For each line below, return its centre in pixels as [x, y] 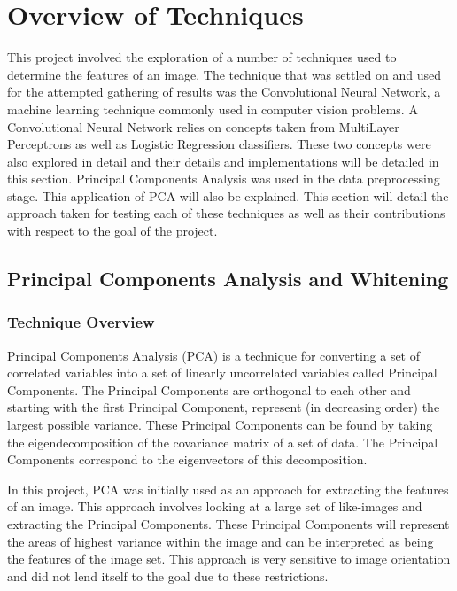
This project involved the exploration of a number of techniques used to [202, 57]
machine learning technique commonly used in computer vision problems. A [213, 109]
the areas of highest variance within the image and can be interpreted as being [221, 541]
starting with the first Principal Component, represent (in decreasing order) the [224, 407]
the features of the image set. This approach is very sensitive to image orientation [229, 559]
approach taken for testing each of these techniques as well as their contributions [226, 213]
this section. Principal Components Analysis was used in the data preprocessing [224, 179]
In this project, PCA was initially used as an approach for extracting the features [228, 489]
